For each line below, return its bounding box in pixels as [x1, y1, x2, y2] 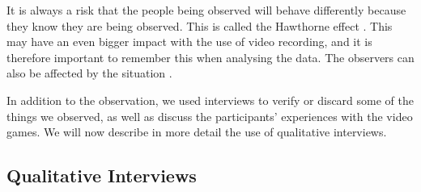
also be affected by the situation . [6, 65, 172, 81]
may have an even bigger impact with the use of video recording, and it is [6, 33, 372, 50]
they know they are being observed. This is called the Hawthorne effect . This [6, 17, 393, 34]
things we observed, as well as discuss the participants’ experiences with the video [6, 107, 413, 124]
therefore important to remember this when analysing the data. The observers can [6, 48, 415, 65]
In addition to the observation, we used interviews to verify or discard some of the [6, 91, 415, 108]
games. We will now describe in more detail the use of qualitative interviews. [6, 123, 387, 140]
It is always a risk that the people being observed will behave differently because [6, 2, 406, 18]
